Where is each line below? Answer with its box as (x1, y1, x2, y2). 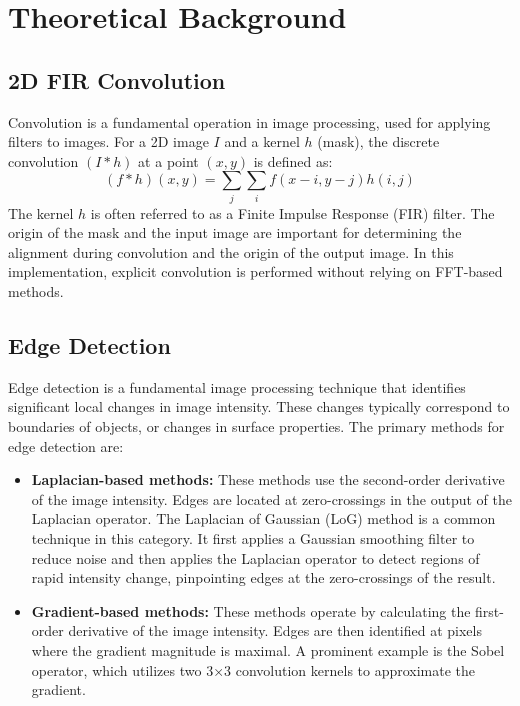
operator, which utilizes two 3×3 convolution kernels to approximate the (31, 659, 476, 680)
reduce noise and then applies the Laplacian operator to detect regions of (31, 547, 480, 568)
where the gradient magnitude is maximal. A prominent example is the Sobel (31, 639, 505, 660)
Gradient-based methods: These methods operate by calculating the (31, 600, 471, 621)
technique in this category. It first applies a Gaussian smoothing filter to (31, 528, 475, 549)
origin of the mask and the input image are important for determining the (8, 222, 462, 243)
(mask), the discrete (317, 131, 440, 152)
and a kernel (224, 131, 300, 152)
